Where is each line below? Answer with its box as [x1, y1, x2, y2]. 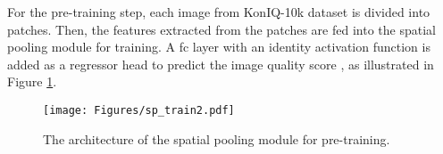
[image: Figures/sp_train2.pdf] [43, 103, 235, 117]
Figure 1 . [7, 72, 57, 91]
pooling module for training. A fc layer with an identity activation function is [7, 37, 430, 56]
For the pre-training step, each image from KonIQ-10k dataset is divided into [7, 3, 430, 20]
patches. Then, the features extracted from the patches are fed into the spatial [7, 20, 436, 38]
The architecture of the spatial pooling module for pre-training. [43, 129, 390, 148]
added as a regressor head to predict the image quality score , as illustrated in [7, 54, 434, 73]
